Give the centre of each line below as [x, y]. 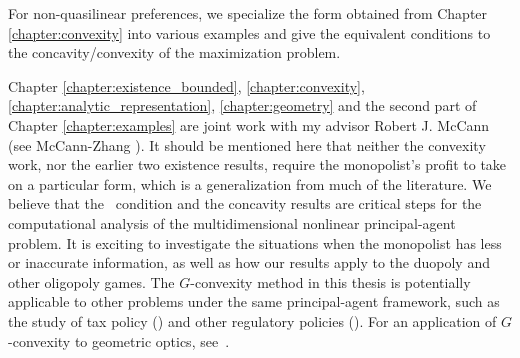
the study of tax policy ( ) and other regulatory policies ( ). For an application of [252, 320]
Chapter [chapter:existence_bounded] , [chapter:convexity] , [186, 85]
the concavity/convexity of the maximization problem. [174, 52]
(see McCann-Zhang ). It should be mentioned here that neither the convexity [247, 144]
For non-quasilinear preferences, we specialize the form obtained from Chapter [248, 13]
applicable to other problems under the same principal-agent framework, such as [254, 301]
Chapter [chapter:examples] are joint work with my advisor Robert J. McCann [249, 124]
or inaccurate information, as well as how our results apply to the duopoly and [249, 262]
